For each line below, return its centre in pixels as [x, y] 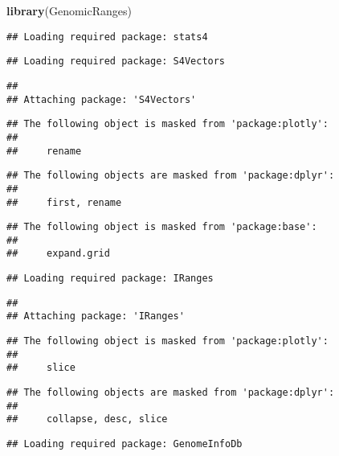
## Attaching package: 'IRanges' [96, 316]
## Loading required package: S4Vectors [116, 62]
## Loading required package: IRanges [110, 279]
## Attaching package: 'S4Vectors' [102, 99]
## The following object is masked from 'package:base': [162, 227]
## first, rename [64, 202]
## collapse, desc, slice [87, 419]
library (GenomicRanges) [69, 10]
